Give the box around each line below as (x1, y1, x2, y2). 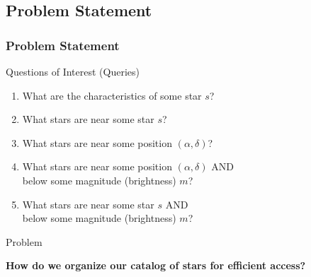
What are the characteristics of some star (22, 88, 202, 102)
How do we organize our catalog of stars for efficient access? (6, 258, 306, 273)
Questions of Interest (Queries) (6, 64, 140, 78)
